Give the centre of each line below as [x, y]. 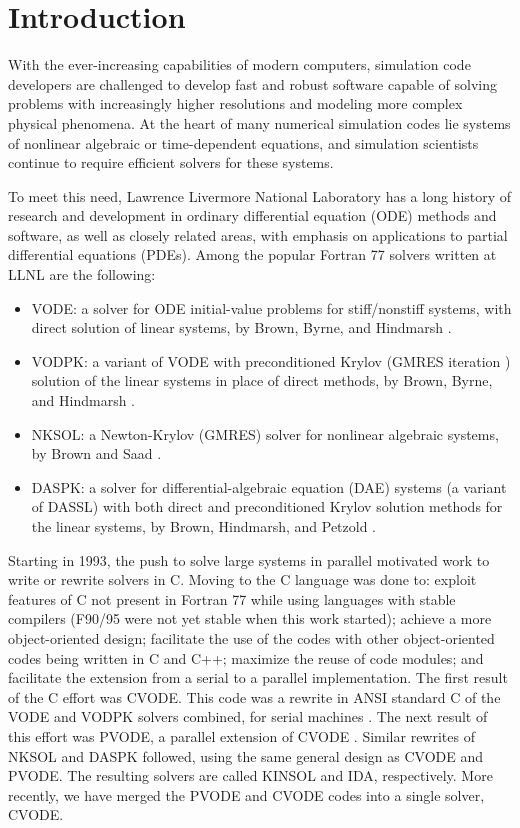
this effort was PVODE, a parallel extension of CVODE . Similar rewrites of [241, 735]
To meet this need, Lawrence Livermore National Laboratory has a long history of [260, 195]
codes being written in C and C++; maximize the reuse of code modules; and [246, 657]
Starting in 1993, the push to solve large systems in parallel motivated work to [249, 559]
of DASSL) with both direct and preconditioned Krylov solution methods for [267, 506]
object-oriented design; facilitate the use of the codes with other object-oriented [251, 637]
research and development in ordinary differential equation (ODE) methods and [252, 215]
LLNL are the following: [82, 274]
